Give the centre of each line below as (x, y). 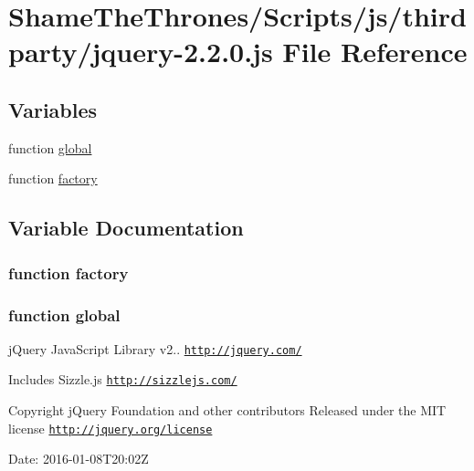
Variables (53, 109)
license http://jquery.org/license (111, 428)
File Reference (375, 52)
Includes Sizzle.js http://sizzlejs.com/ (123, 379)
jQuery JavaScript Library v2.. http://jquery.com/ (155, 348)
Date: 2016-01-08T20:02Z (79, 459)
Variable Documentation (126, 228)
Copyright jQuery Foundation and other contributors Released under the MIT (227, 410)
